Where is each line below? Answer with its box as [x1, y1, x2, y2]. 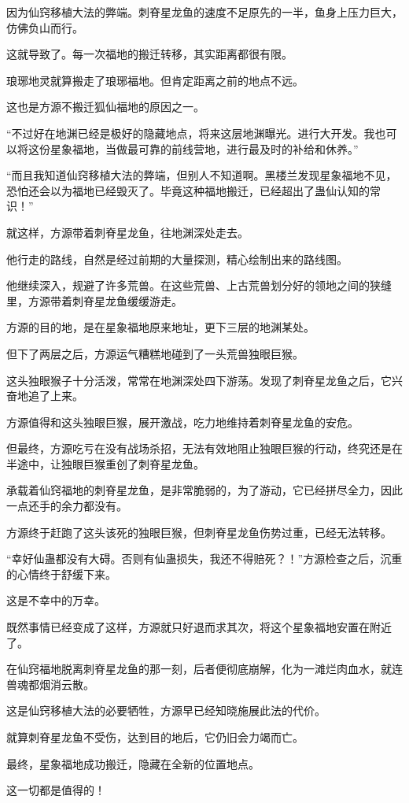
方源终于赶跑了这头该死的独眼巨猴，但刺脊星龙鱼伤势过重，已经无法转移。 [6, 524, 392, 540]
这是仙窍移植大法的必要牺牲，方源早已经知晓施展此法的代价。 [6, 702, 326, 719]
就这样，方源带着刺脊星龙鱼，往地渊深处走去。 [6, 224, 249, 240]
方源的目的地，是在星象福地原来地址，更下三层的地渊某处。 [6, 319, 315, 335]
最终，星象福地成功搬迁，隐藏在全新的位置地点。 [6, 755, 260, 772]
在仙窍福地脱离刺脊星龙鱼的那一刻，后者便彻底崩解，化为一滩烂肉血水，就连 [6, 661, 403, 677]
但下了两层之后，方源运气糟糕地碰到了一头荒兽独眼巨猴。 [6, 345, 304, 361]
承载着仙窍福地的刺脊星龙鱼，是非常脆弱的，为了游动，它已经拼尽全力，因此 [6, 482, 403, 498]
